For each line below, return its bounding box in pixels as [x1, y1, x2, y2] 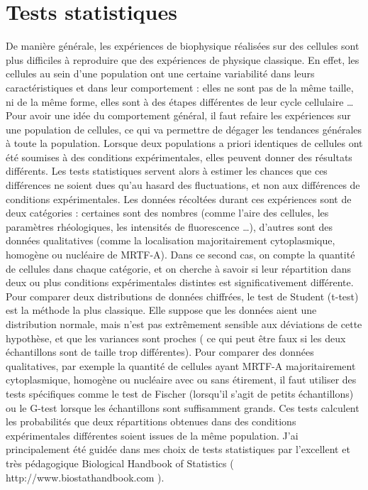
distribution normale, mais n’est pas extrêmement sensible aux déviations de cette [6, 317, 362, 331]
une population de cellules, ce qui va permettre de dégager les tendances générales [6, 121, 362, 136]
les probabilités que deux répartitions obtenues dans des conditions [6, 414, 296, 429]
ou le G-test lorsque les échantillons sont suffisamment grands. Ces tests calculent [6, 400, 359, 415]
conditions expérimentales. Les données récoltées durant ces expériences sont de [6, 191, 352, 206]
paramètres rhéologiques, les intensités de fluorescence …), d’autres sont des [6, 219, 333, 234]
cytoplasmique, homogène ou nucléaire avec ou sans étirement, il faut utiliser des [6, 372, 357, 387]
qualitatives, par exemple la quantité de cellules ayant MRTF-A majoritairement [6, 358, 356, 373]
